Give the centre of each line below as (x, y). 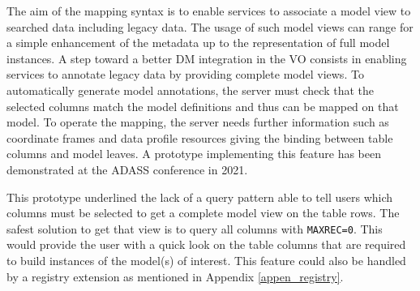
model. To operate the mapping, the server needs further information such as (198, 122)
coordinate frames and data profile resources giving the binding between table (200, 137)
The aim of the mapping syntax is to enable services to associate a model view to (209, 11)
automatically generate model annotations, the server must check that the (190, 90)
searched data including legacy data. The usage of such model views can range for (210, 26)
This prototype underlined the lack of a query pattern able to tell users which (200, 197)
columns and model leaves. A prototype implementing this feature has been (194, 154)
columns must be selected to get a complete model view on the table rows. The (203, 213)
